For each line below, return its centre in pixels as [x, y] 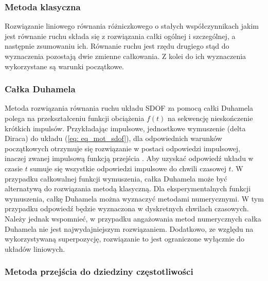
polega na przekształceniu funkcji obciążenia [75, 118]
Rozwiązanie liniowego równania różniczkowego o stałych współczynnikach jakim [132, 26]
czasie [14, 168]
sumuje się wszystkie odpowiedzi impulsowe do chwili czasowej [128, 168]
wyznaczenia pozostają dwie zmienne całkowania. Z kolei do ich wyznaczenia [126, 56]
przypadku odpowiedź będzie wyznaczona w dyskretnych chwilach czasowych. [127, 208]
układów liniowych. [35, 248]
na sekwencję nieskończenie [210, 118]
